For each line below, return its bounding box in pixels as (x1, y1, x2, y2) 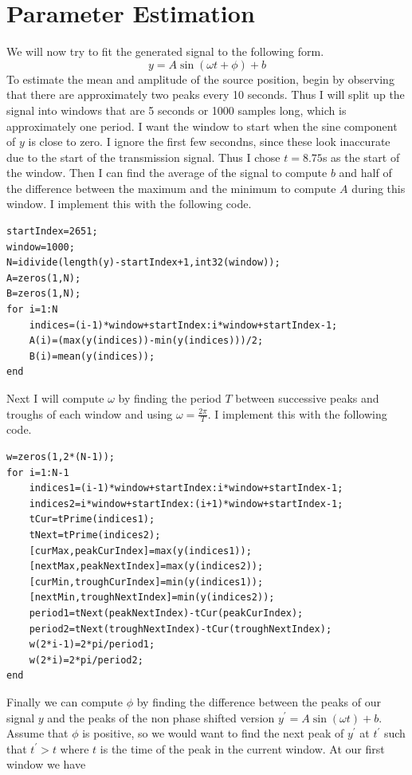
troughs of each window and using (6, 405, 173, 422)
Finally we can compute (6, 693, 124, 710)
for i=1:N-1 (6, 466, 69, 478)
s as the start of (322, 148, 400, 165)
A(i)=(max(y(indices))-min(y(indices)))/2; (29, 335, 264, 347)
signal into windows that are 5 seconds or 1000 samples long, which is (6, 101, 347, 118)
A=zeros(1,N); (6, 272, 81, 284)
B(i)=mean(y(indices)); (29, 350, 155, 362)
